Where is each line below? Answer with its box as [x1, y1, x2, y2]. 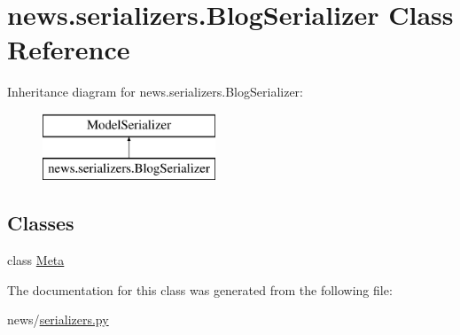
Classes [7, 209, 74, 237]
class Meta [7, 251, 65, 269]
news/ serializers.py [7, 310, 109, 329]
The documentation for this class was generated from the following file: [7, 280, 393, 299]
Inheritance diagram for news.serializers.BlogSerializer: [7, 82, 303, 101]
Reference [7, 31, 130, 67]
